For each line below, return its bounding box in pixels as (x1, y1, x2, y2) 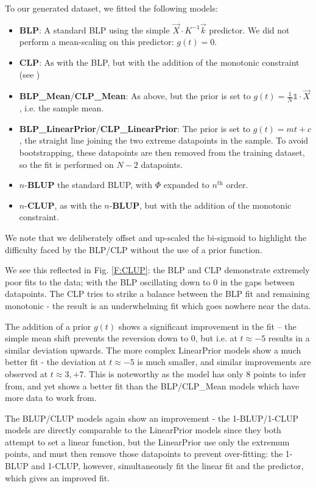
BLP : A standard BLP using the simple (19, 23, 170, 36)
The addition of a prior (5, 319, 91, 332)
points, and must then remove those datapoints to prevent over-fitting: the (5, 447, 283, 460)
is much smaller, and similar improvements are (137, 355, 311, 368)
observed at (5, 367, 48, 380)
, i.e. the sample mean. (19, 102, 104, 114)
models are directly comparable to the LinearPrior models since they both (5, 424, 281, 436)
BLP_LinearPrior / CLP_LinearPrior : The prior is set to (19, 122, 251, 134)
